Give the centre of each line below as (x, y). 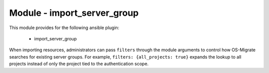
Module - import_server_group (74, 13)
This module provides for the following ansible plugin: (64, 28)
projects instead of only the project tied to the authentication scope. (79, 64)
